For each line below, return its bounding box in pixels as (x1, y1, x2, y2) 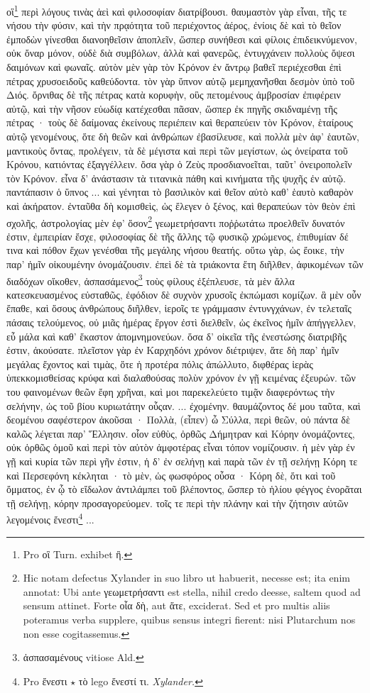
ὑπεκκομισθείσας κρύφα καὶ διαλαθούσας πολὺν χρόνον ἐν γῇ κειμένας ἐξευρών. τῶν (6, 370, 356, 385)
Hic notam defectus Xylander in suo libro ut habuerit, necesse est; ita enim (23, 570, 350, 585)
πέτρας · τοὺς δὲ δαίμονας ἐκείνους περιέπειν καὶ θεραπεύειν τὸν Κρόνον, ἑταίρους (6, 115, 353, 130)
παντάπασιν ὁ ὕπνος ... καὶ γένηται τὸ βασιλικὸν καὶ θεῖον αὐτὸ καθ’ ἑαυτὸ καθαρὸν (6, 184, 354, 199)
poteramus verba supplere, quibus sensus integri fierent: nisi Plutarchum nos (23, 611, 356, 626)
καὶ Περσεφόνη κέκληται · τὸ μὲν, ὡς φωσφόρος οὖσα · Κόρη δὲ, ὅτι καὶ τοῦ (6, 467, 336, 482)
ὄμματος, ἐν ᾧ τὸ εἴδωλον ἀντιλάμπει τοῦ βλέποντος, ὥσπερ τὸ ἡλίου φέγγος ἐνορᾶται (6, 482, 362, 497)
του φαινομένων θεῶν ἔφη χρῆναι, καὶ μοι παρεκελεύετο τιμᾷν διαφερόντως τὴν (6, 384, 335, 399)
